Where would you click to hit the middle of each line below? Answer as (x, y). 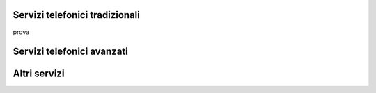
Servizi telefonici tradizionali (77, 15)
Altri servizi (39, 74)
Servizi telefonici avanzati (70, 52)
